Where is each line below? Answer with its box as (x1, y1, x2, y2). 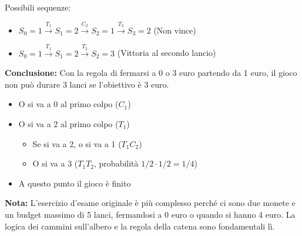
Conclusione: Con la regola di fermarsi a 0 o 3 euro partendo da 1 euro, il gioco (5, 67, 297, 79)
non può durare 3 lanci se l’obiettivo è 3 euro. (5, 78, 169, 90)
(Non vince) (153, 24, 196, 36)
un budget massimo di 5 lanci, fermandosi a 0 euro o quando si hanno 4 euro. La (5, 208, 296, 220)
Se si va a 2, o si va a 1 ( (32, 137, 122, 149)
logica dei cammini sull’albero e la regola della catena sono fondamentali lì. (5, 220, 275, 232)
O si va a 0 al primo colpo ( (18, 98, 119, 110)
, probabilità (94, 157, 139, 169)
